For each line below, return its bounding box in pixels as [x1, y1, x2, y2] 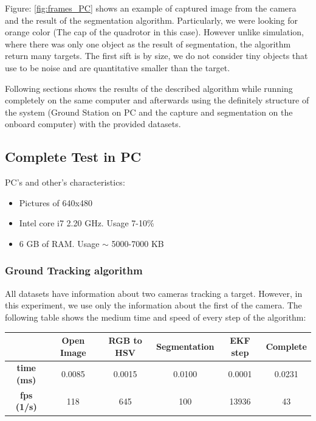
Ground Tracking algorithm [5, 263, 143, 278]
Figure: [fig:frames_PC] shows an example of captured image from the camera [5, 2, 297, 14]
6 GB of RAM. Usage [19, 237, 100, 249]
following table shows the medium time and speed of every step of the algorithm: [5, 310, 306, 323]
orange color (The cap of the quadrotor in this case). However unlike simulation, [5, 26, 304, 38]
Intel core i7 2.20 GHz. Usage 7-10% [19, 217, 154, 229]
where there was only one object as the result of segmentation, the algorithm [5, 37, 291, 50]
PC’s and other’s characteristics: [5, 176, 125, 189]
